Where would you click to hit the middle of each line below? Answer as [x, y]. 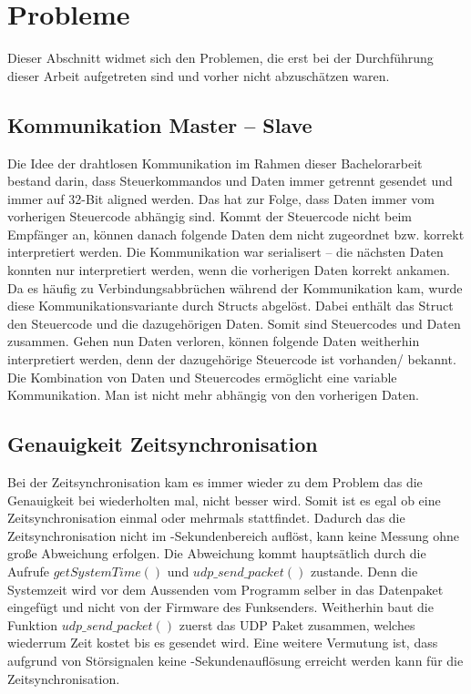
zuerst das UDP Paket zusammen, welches [297, 624]
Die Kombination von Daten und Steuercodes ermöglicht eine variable [202, 377]
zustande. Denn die [364, 571]
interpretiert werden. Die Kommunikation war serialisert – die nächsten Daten [225, 252]
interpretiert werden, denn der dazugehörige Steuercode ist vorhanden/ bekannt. [232, 359]
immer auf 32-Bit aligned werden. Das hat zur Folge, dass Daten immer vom [221, 198]
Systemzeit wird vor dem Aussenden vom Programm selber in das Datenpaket [225, 589]
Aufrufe [28, 571]
